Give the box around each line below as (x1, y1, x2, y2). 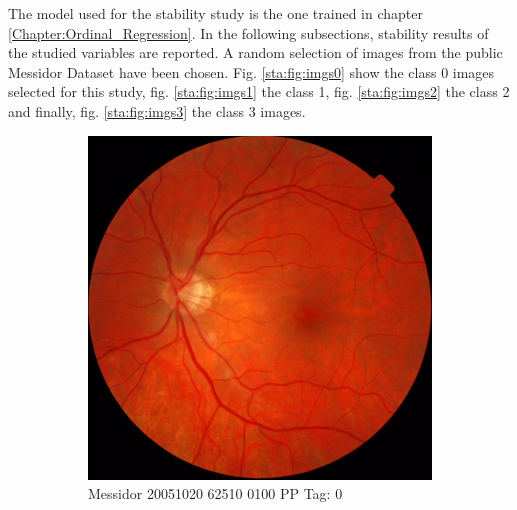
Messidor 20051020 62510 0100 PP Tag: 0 (88, 483, 343, 504)
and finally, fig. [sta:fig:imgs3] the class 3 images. (8, 100, 306, 121)
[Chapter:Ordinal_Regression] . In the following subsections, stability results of (8, 22, 489, 43)
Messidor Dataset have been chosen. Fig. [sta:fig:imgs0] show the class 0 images (8, 61, 495, 82)
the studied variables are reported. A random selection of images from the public (8, 42, 503, 63)
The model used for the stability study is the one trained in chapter (8, 3, 423, 23)
